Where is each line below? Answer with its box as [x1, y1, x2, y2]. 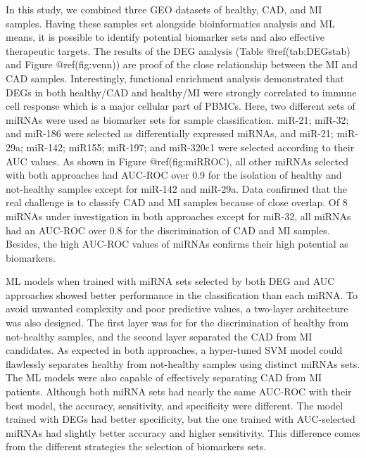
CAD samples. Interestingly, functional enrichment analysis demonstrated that [6, 70, 344, 85]
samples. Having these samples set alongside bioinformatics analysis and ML [6, 15, 335, 30]
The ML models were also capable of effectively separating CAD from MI [6, 370, 322, 385]
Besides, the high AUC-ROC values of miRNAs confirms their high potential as [6, 236, 348, 251]
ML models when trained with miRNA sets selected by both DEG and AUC [6, 274, 335, 288]
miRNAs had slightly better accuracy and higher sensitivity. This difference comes [6, 425, 360, 440]
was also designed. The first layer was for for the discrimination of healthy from [6, 315, 349, 330]
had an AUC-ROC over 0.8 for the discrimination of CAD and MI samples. [6, 222, 330, 237]
